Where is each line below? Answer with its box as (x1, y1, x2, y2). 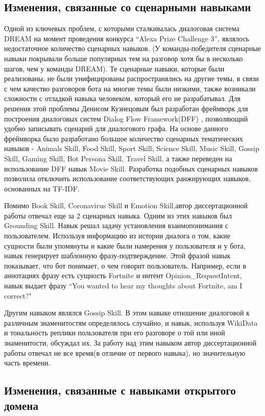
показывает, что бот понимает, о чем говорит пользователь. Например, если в (4, 260, 247, 271)
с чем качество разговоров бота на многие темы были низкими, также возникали (4, 83, 256, 93)
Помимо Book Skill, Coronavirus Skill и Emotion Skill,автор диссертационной (4, 200, 248, 211)
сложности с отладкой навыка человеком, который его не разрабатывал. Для (4, 93, 241, 104)
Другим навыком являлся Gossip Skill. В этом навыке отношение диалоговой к (4, 307, 250, 318)
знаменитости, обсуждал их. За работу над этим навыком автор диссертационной (4, 337, 257, 348)
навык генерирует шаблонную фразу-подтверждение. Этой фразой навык (4, 250, 231, 261)
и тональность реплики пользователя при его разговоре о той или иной (4, 327, 225, 338)
